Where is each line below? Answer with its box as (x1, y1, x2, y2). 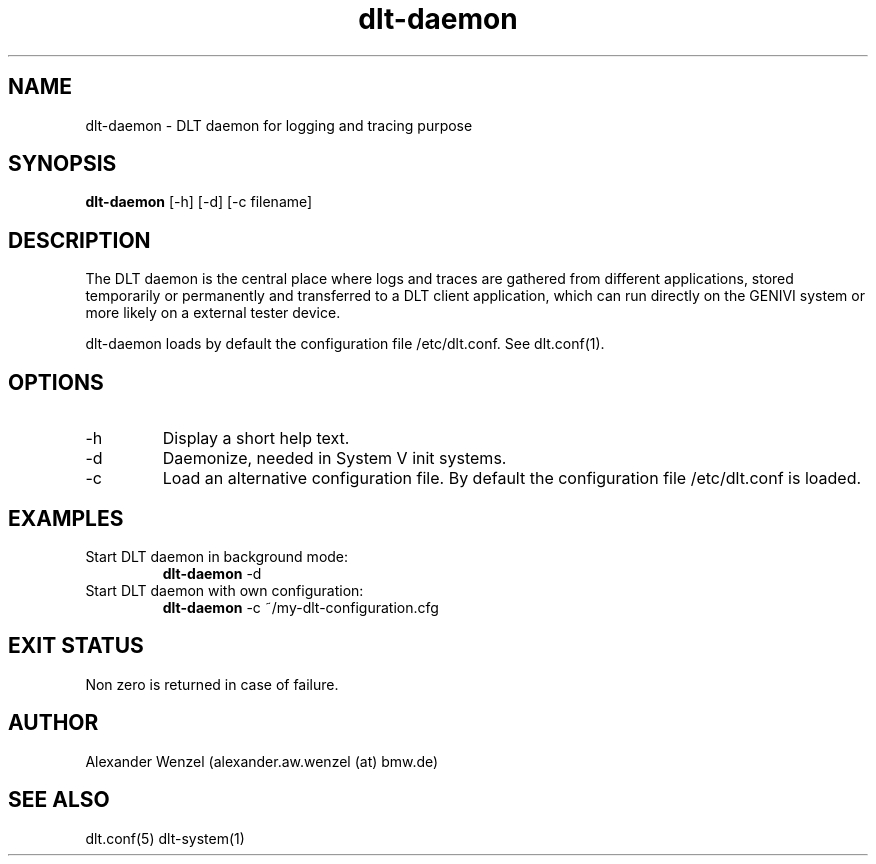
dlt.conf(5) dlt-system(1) (85, 829, 245, 847)
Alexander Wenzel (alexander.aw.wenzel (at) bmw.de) (85, 752, 439, 770)
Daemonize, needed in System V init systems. (162, 448, 507, 469)
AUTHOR (8, 710, 99, 736)
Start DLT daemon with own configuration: (85, 581, 364, 599)
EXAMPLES (8, 505, 124, 531)
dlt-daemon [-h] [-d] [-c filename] (85, 193, 313, 211)
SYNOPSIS (8, 151, 117, 177)
